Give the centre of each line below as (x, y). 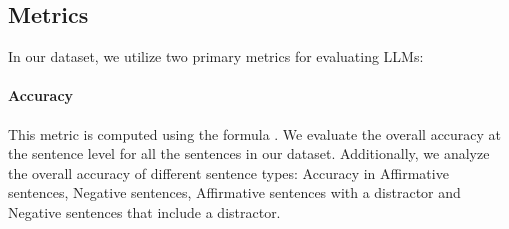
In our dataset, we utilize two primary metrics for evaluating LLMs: (216, 56)
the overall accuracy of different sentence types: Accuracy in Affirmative (228, 172)
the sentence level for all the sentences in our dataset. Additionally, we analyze (249, 153)
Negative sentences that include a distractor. (144, 211)
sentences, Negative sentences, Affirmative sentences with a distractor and (234, 192)
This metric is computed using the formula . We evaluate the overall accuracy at (255, 133)
